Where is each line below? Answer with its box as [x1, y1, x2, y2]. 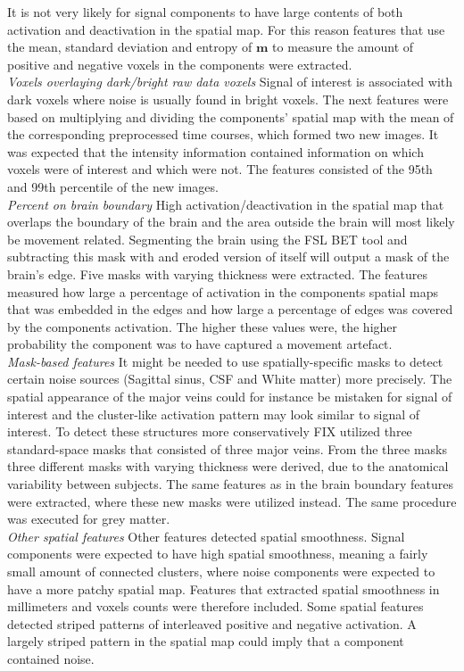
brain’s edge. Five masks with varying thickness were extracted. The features [7, 264, 427, 283]
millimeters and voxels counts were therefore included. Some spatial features [7, 597, 424, 616]
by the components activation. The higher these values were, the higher [7, 317, 398, 335]
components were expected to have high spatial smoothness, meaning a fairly [7, 544, 428, 563]
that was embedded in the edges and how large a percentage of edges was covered [7, 300, 453, 319]
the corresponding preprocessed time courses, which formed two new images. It [7, 125, 439, 144]
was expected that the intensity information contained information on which [7, 142, 424, 161]
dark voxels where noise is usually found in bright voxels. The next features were [7, 89, 449, 108]
